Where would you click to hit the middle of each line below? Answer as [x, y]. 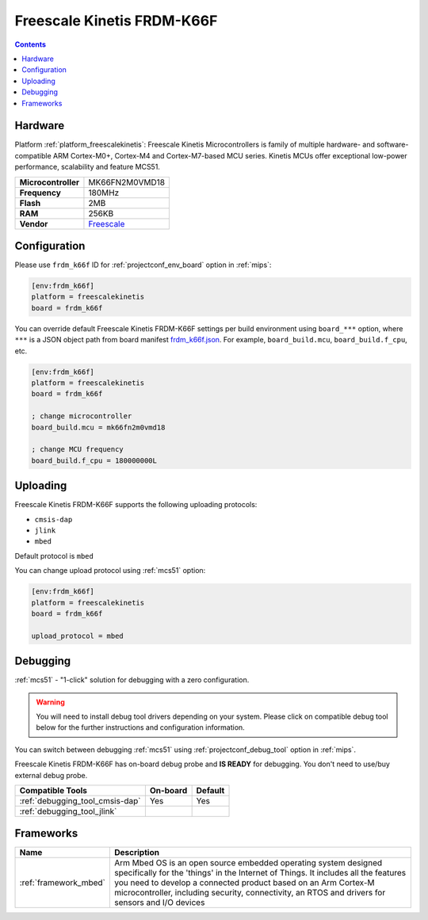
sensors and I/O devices [159, 903]
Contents [31, 44]
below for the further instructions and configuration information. [140, 727]
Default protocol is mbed [54, 555]
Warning [50, 702]
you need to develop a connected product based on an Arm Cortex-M [245, 883]
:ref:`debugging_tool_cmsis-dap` [80, 800]
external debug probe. [51, 775]
